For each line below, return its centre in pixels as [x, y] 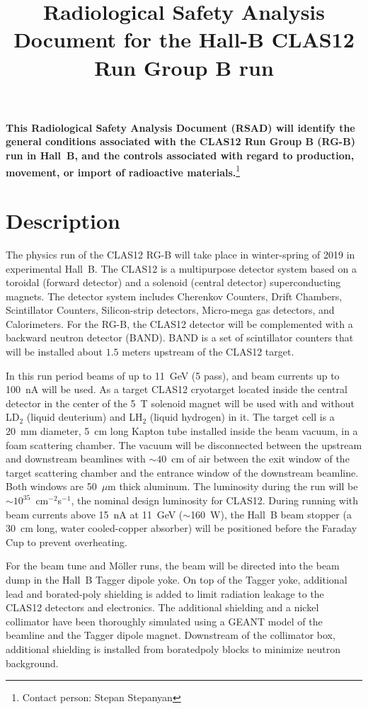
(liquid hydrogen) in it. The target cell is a [242, 417]
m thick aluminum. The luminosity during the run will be [233, 486]
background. [32, 663]
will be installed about [54, 352]
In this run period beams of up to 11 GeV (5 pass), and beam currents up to [173, 375]
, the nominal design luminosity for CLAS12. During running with [215, 500]
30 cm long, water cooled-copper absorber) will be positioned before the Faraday [182, 528]
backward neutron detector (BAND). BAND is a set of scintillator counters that [180, 338]
